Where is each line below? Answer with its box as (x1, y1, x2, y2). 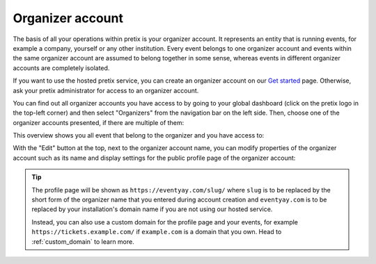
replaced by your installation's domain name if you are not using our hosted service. (31, 205, 273, 213)
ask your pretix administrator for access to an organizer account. (13, 86, 199, 94)
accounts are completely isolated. (13, 63, 110, 72)
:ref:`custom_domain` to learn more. (31, 237, 135, 246)
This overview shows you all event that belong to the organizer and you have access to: (13, 131, 265, 140)
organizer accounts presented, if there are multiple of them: (13, 118, 185, 126)
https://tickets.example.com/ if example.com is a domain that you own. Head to (31, 228, 282, 236)
